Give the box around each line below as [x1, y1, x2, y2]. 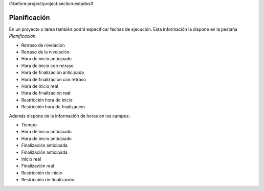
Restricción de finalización [21, 177, 75, 183]
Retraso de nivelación [21, 42, 65, 48]
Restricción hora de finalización [21, 104, 85, 110]
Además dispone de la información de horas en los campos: [9, 113, 130, 119]
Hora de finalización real [21, 90, 71, 96]
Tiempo [21, 121, 37, 127]
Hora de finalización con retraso [21, 76, 86, 82]
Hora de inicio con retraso [21, 63, 74, 69]
